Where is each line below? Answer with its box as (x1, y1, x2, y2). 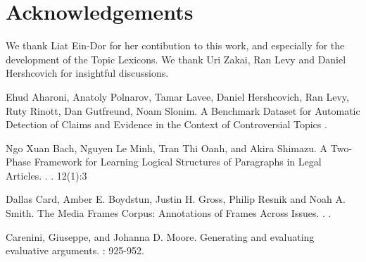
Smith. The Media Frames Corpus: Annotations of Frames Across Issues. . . (6, 206, 332, 220)
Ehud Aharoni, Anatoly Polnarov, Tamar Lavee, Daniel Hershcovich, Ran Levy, (6, 89, 349, 104)
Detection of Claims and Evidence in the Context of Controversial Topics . (6, 117, 327, 132)
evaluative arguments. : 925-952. (6, 243, 144, 258)
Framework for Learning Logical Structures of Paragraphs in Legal (34, 154, 322, 169)
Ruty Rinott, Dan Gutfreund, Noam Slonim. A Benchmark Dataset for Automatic (6, 103, 360, 118)
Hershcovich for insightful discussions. (6, 65, 169, 80)
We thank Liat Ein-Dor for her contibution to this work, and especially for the (6, 38, 345, 53)
